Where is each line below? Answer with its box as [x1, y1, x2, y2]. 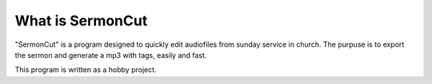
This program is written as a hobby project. [14, 65, 157, 74]
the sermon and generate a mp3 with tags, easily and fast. [14, 50, 207, 59]
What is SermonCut [14, 12, 148, 29]
